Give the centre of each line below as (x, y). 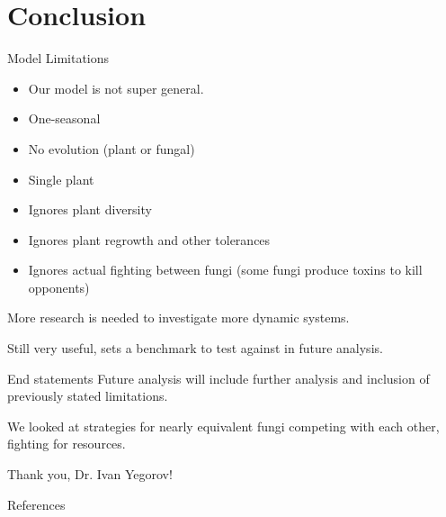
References (36, 504)
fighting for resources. (67, 444)
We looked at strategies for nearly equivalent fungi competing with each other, (223, 426)
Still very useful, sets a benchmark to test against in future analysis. (195, 348)
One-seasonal (64, 118)
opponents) (59, 287)
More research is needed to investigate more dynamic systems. (178, 317)
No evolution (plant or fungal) (111, 148)
